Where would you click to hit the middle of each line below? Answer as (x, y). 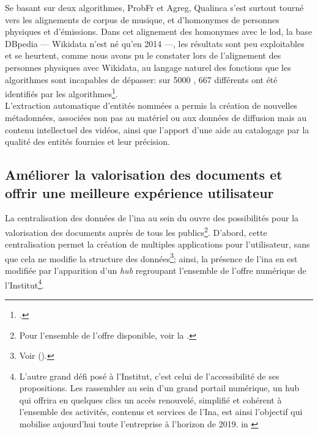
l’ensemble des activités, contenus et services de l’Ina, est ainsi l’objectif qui (161, 412)
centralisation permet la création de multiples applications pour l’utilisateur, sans (157, 244)
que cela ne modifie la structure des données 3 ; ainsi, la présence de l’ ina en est (151, 257)
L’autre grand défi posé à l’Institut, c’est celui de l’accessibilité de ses (149, 376)
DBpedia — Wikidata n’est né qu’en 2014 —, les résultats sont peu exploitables (155, 43)
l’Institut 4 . (24, 284)
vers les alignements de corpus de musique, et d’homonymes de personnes (142, 19)
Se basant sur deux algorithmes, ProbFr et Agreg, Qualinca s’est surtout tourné (154, 7)
